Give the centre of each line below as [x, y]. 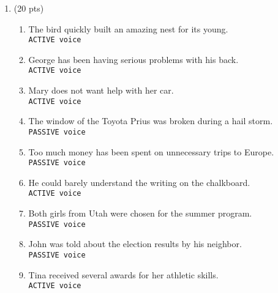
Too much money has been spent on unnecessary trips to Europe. [151, 151]
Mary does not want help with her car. [101, 90]
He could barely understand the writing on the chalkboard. [139, 182]
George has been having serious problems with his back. [133, 59]
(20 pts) [29, 8]
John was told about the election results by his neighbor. [135, 244]
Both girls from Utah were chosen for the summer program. [140, 213]
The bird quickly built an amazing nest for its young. [128, 28]
